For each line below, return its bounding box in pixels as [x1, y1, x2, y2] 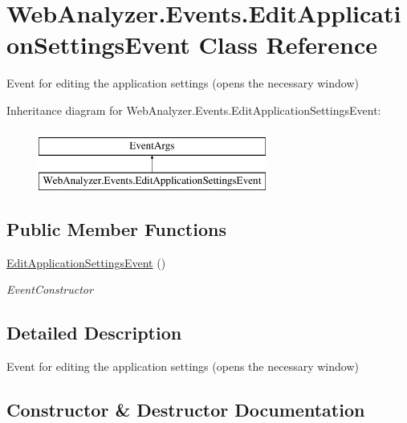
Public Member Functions [6, 217, 226, 242]
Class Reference [198, 28, 378, 61]
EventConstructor [6, 281, 93, 298]
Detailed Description [6, 320, 182, 345]
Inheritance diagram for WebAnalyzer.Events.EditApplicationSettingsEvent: [6, 101, 381, 118]
